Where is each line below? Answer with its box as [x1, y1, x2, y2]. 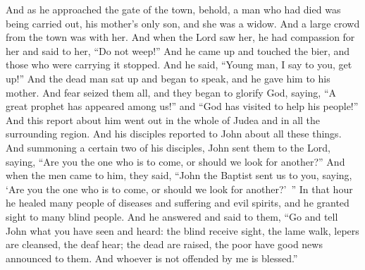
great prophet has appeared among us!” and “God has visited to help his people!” [6, 99, 359, 113]
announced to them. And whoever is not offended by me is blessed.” [6, 250, 298, 265]
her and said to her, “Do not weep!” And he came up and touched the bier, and [6, 43, 350, 58]
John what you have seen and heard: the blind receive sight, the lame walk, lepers [6, 223, 359, 238]
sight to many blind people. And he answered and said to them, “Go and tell [6, 209, 338, 223]
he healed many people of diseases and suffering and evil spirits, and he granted [6, 195, 349, 210]
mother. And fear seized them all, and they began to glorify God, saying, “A [6, 85, 336, 99]
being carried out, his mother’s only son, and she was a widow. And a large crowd [6, 16, 360, 30]
